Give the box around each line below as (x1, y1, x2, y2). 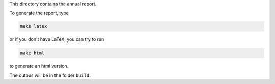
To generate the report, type (9, 10, 69, 16)
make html (20, 50, 45, 56)
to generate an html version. (9, 63, 69, 69)
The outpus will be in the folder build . (9, 72, 91, 78)
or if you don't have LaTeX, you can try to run (9, 36, 104, 43)
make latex (20, 23, 47, 29)
